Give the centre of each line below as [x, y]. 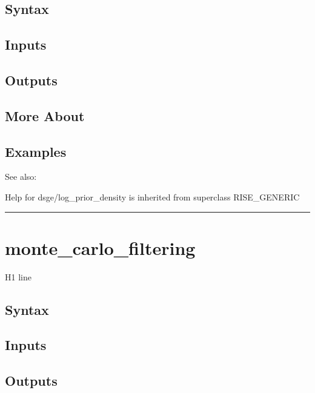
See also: [21, 177]
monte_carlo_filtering [100, 247]
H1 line [18, 276]
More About [45, 115]
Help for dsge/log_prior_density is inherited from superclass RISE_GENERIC [152, 196]
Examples [36, 151]
